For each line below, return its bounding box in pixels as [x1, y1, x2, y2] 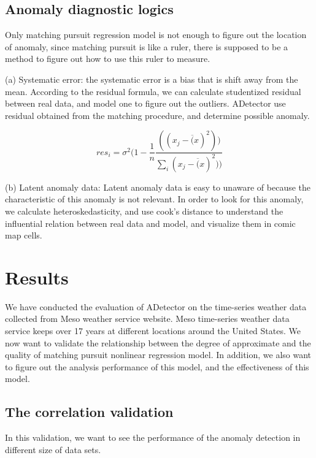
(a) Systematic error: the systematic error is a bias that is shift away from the [5, 72, 298, 85]
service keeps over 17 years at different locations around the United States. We [5, 324, 301, 337]
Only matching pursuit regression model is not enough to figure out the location [5, 28, 307, 41]
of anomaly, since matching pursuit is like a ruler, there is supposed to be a [5, 40, 288, 53]
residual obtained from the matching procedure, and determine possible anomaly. [5, 109, 310, 121]
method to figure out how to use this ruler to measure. [5, 52, 210, 65]
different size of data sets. [5, 443, 101, 456]
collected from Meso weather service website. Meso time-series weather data [5, 312, 290, 325]
